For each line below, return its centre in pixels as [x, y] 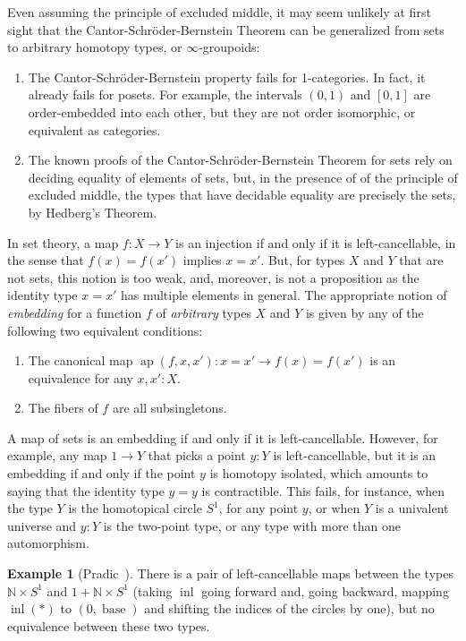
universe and [42, 525]
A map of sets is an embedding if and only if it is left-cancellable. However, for [223, 437]
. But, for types [303, 260]
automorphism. [48, 543]
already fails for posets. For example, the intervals [165, 94]
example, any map [57, 455]
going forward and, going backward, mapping [325, 590]
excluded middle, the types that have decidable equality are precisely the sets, [242, 195]
